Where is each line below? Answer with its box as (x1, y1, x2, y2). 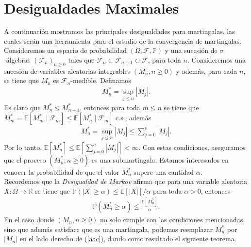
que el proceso (4, 154, 46, 165)
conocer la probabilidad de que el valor (4, 166, 119, 177)
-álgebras (4, 54, 31, 65)
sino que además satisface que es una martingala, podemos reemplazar (4, 224, 213, 234)
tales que (68, 54, 95, 65)
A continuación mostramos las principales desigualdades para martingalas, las (4, 26, 235, 36)
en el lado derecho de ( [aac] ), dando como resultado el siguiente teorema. (19, 233, 236, 244)
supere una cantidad (134, 166, 194, 177)
